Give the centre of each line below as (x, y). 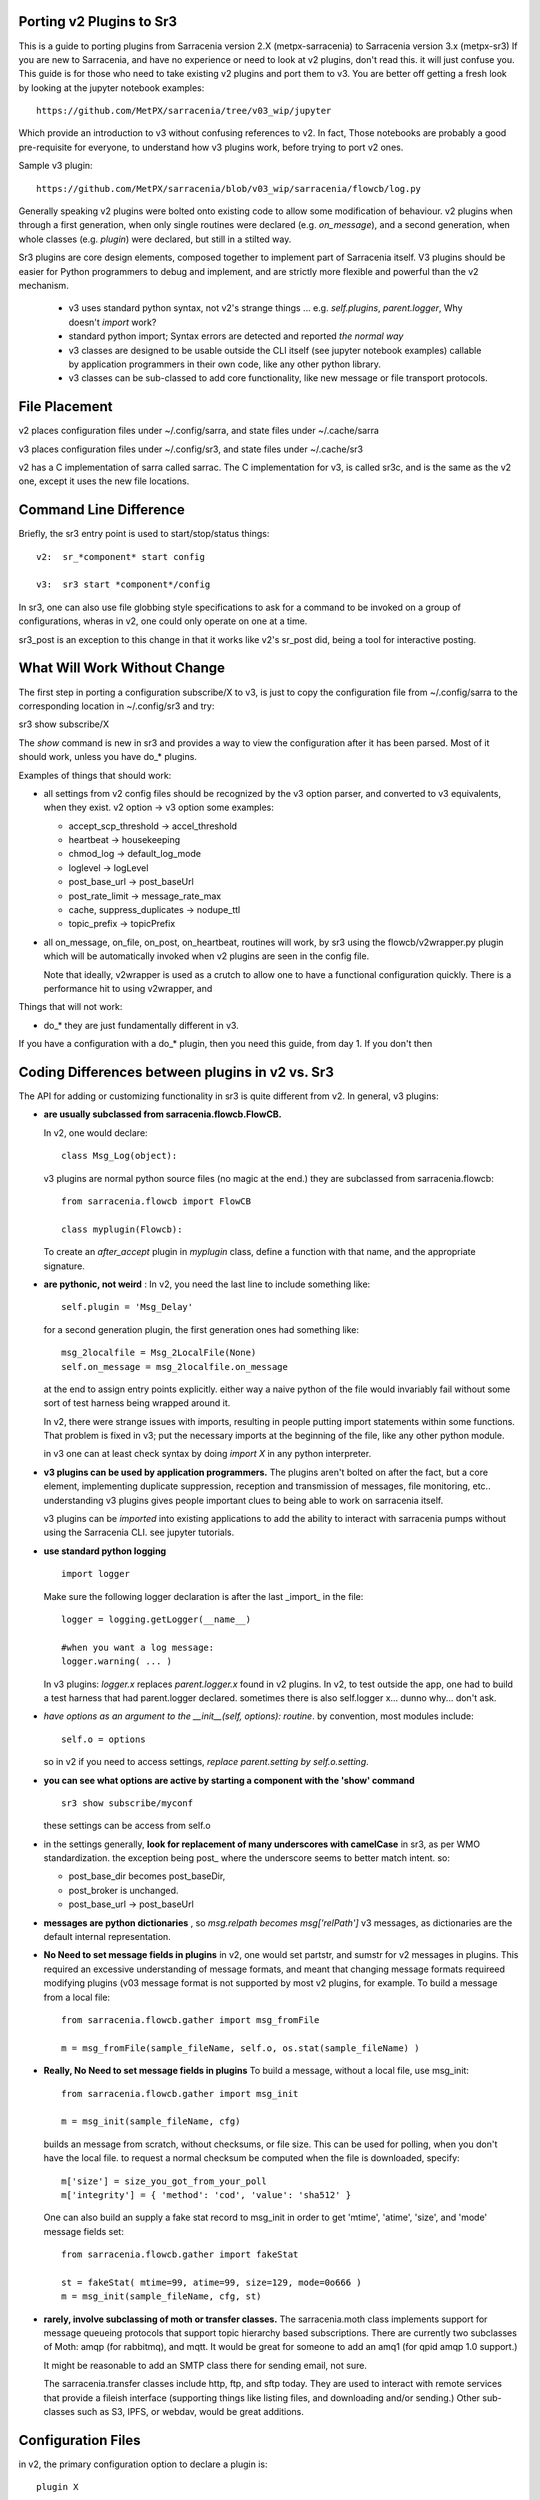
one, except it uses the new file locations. (104, 481)
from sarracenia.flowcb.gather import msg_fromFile (190, 2019)
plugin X (57, 2487)
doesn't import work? (112, 322)
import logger (95, 1574)
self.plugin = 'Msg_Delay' (127, 1307)
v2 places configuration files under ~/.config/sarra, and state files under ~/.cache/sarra (199, 431)
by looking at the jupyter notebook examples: (111, 87)
